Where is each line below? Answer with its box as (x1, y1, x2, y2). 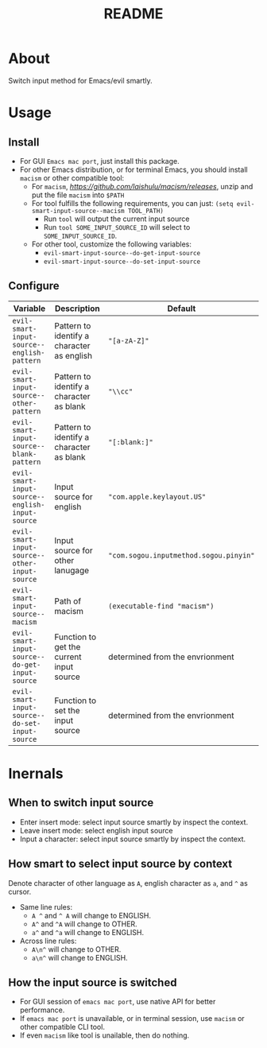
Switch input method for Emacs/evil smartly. (8, 76, 153, 85)
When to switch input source (8, 796, 154, 809)
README (103, 5, 164, 23)
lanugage (54, 565, 90, 576)
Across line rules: (19, 936, 77, 945)
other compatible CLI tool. (19, 1023, 106, 1032)
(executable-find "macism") (108, 601, 215, 611)
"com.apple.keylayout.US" (108, 492, 207, 501)
